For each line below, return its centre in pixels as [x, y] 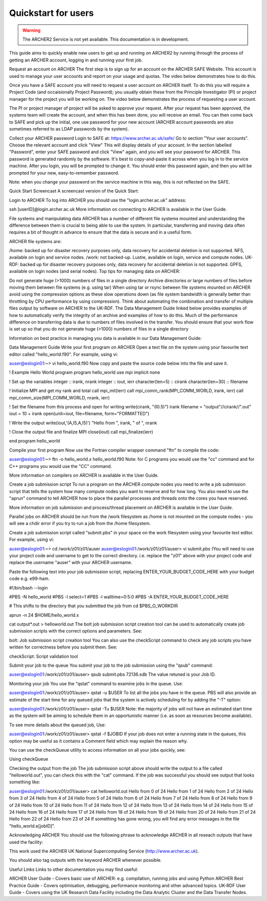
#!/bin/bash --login [28, 587]
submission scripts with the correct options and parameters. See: [76, 631]
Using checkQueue [29, 759]
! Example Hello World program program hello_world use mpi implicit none [85, 373]
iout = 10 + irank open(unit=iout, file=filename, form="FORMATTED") [79, 414]
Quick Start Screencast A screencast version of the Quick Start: [74, 191]
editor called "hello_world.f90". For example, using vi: [64, 354]
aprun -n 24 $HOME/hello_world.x [44, 615]
